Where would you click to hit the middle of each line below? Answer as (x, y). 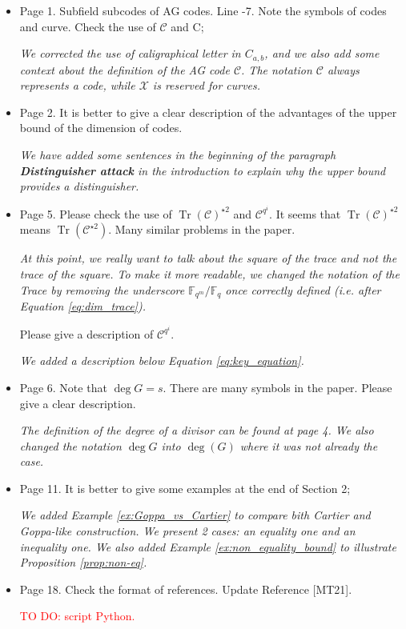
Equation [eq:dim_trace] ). (82, 306)
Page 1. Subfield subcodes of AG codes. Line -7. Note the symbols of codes (203, 10)
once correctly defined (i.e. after (303, 289)
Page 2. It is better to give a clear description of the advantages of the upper (208, 112)
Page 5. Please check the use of (96, 213)
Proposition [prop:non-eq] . (83, 562)
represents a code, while (77, 85)
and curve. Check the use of (88, 26)
